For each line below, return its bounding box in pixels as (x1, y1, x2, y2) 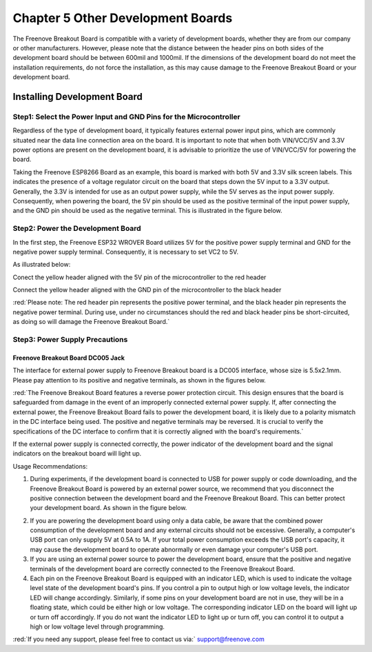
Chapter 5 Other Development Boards (12, 10, 233, 26)
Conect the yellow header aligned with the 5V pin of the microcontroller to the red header (12, 273, 267, 281)
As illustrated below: (12, 261, 71, 269)
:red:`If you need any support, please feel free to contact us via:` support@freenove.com (12, 635, 265, 644)
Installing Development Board (12, 90, 143, 103)
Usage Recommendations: (12, 462, 88, 470)
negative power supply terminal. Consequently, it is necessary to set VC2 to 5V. (12, 247, 239, 256)
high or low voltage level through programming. (30, 622, 165, 631)
